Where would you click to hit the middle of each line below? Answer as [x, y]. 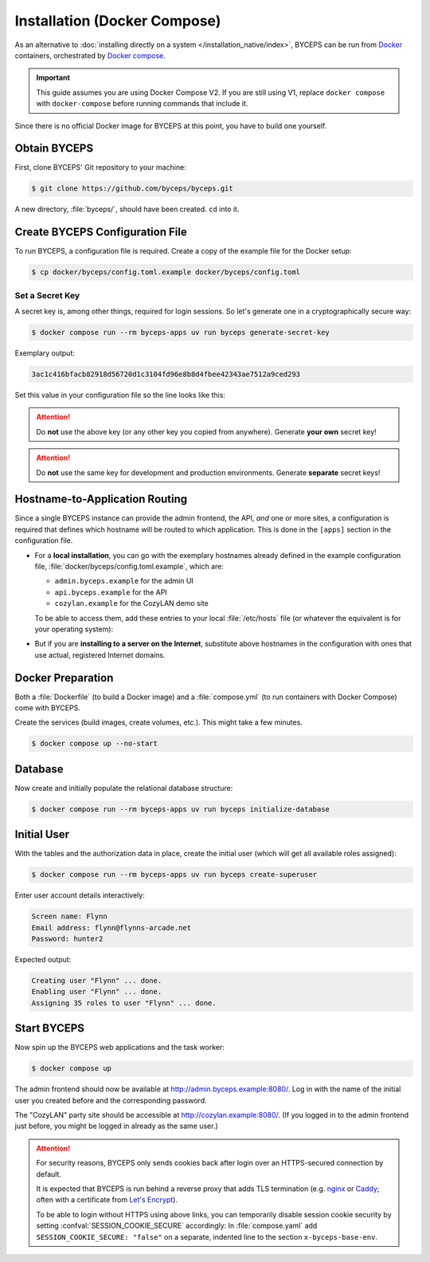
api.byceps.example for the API [111, 592]
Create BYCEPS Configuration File [101, 232]
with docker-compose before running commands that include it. [142, 104]
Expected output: [43, 960]
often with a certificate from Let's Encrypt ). [107, 1200]
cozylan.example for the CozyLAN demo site [131, 603]
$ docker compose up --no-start [95, 744]
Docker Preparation [64, 678]
